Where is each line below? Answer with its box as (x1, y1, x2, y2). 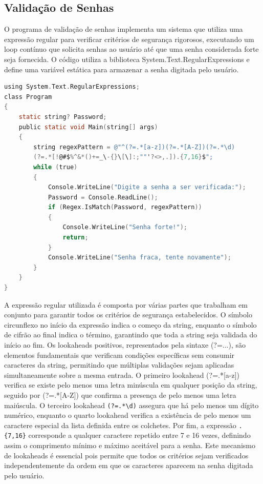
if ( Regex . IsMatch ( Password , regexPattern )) (48, 204, 202, 211)
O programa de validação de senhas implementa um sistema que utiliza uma (4, 24, 243, 34)
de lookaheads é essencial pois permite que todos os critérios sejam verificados (4, 450, 249, 460)
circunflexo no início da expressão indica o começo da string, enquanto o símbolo (4, 319, 257, 330)
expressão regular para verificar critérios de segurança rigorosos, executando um (4, 33, 254, 44)
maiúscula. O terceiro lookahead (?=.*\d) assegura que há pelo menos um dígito (4, 399, 259, 410)
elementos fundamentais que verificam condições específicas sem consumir (4, 349, 235, 360)
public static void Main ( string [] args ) (18, 123, 158, 131)
